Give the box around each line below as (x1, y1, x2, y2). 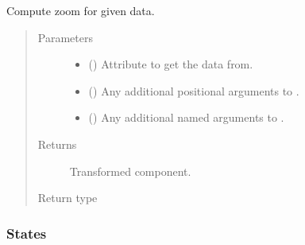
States (6, 223, 47, 243)
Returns (37, 135, 77, 152)
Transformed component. (69, 162, 191, 179)
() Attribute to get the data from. (88, 56, 253, 72)
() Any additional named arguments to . (88, 109, 284, 126)
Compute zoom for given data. (6, 2, 155, 18)
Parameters (37, 29, 93, 45)
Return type (37, 189, 98, 206)
